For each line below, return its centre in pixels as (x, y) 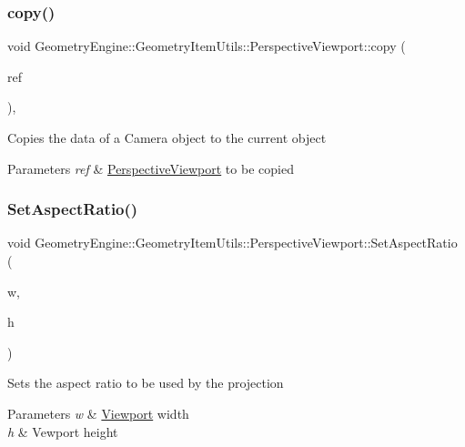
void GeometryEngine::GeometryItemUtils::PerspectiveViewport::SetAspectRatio (232, 243)
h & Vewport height (63, 431)
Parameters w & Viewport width (98, 413)
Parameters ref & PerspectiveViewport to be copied (151, 168)
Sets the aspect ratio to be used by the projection (146, 383)
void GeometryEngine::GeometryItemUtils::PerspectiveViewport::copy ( (207, 46)
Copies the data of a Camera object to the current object (167, 137)
